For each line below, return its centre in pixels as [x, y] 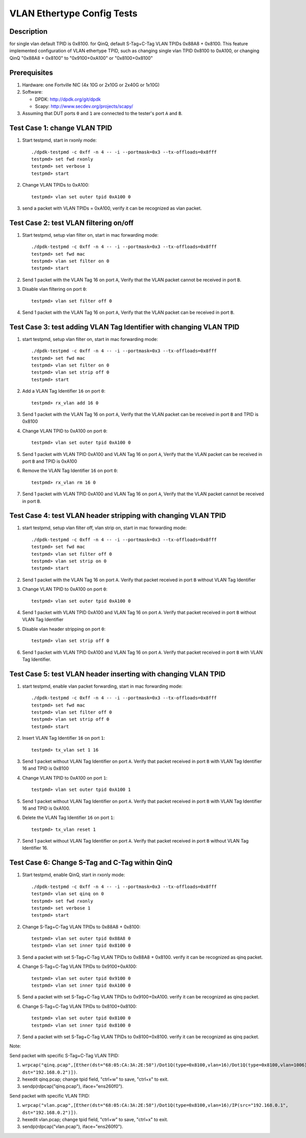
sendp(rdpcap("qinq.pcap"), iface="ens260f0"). [73, 1086]
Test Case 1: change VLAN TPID [61, 128]
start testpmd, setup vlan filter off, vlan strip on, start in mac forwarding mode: [105, 528]
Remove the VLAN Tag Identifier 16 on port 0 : [70, 471]
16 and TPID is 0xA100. [46, 808]
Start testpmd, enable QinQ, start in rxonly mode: [73, 875]
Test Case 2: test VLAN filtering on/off [71, 223]
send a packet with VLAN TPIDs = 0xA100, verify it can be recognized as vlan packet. [112, 208]
